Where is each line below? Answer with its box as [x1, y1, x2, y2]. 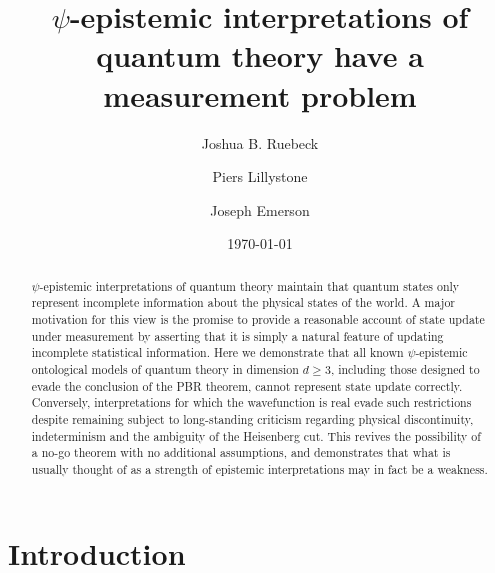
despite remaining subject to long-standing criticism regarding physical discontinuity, [31, 410, 474, 427]
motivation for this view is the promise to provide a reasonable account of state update [31, 310, 485, 327]
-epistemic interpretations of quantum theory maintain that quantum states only [39, 277, 460, 294]
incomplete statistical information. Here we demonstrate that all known [31, 344, 404, 361]
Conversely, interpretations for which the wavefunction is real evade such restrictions [31, 394, 472, 411]
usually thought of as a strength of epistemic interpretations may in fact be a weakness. [31, 460, 488, 477]
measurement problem [103, 74, 417, 115]
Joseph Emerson [210, 199, 310, 220]
